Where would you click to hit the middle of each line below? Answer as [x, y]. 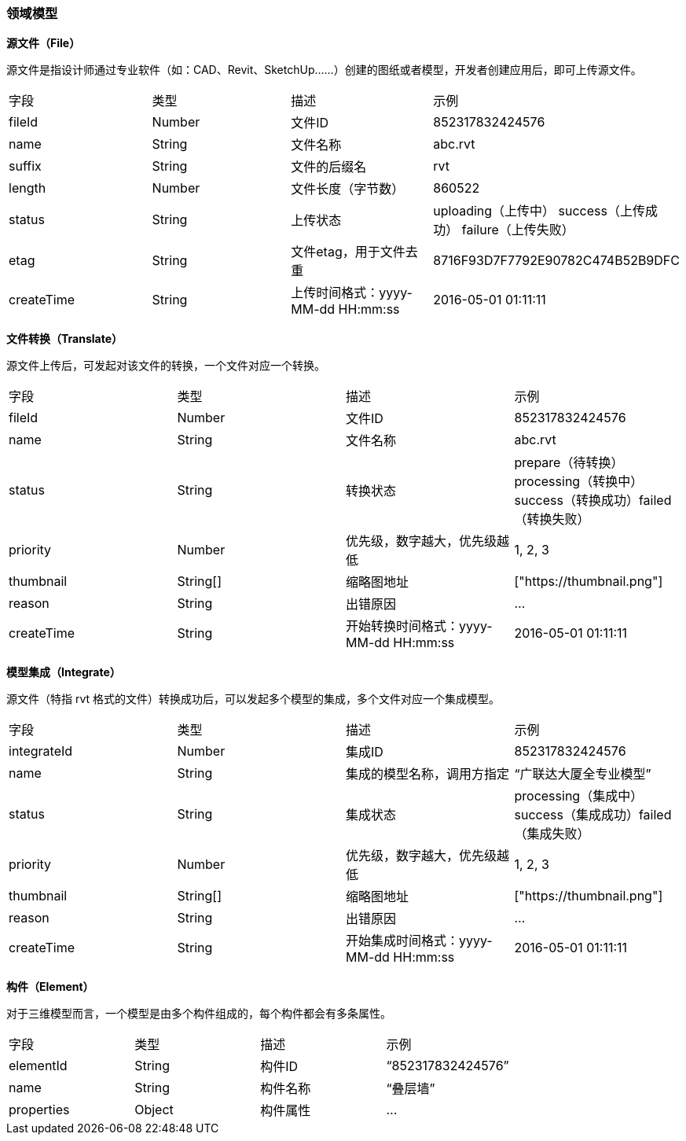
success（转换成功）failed [593, 501]
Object [154, 1110]
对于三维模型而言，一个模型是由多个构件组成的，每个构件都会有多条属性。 [199, 1014]
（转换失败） [552, 519]
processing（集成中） [579, 796]
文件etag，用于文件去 [354, 252]
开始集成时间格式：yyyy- [419, 941]
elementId [38, 1066]
